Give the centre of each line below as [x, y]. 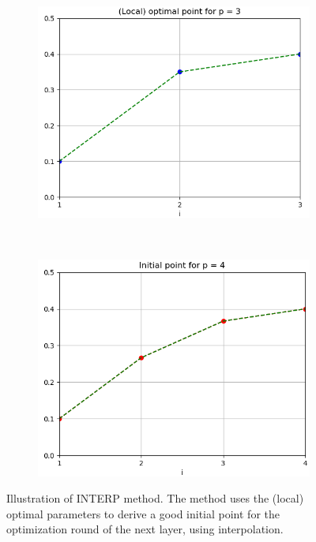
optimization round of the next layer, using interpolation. [145, 529]
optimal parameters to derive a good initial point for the [143, 513]
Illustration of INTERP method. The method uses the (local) [155, 498]
